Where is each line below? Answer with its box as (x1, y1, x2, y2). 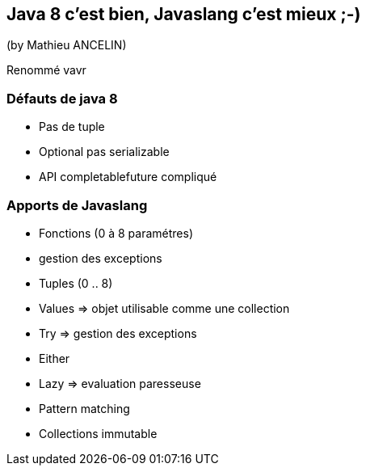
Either (39, 351, 70, 365)
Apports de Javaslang (6, 196, 148, 213)
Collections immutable (39, 426, 158, 440)
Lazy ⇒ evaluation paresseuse (39, 376, 201, 390)
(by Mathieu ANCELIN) (6, 38, 127, 53)
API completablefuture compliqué (39, 170, 217, 184)
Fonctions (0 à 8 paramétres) (39, 225, 194, 240)
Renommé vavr (6, 63, 86, 78)
